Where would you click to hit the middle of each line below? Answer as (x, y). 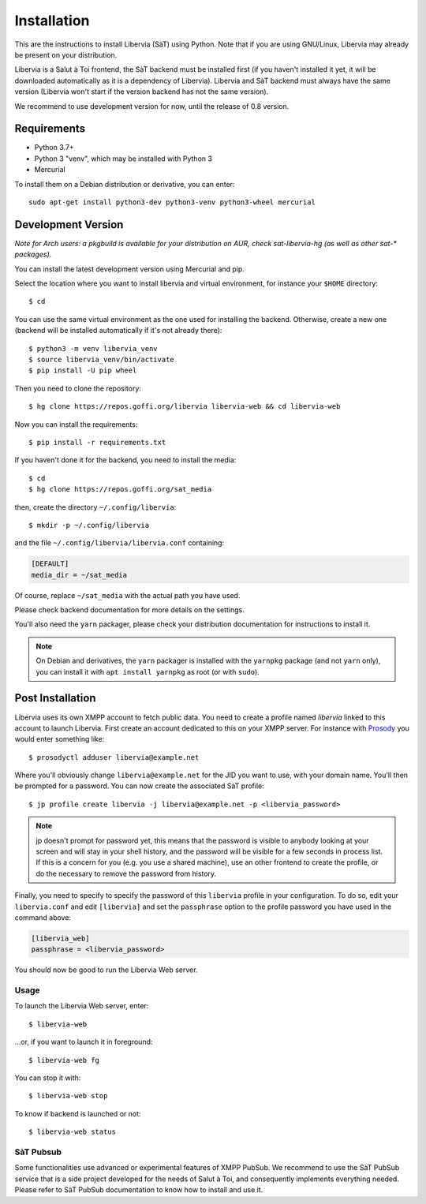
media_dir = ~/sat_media (79, 575)
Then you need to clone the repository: (78, 388)
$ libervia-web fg (64, 1060)
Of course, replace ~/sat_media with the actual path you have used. (127, 595)
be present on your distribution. (66, 54)
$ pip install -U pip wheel (83, 370)
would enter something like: (60, 739)
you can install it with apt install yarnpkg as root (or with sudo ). (148, 671)
